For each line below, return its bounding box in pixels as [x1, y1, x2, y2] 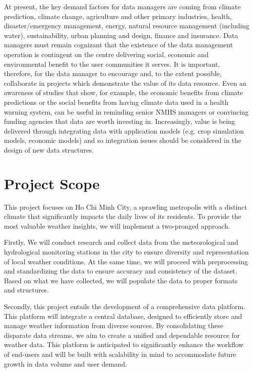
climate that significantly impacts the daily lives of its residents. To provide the [4, 211, 241, 221]
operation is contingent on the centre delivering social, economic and [4, 49, 209, 59]
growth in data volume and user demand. [4, 358, 127, 369]
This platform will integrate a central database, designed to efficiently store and [4, 311, 242, 321]
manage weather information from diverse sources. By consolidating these [4, 320, 223, 331]
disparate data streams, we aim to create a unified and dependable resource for [4, 330, 240, 340]
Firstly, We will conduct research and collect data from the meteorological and [4, 237, 238, 247]
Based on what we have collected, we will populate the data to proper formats [4, 275, 238, 285]
